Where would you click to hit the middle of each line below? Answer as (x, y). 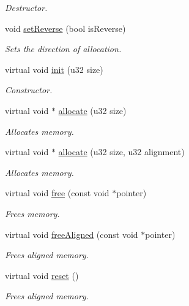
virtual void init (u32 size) (54, 69)
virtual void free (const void (57, 193)
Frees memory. (32, 213)
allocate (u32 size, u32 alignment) (121, 152)
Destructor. (26, 7)
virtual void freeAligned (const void (72, 234)
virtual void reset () (42, 275)
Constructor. (29, 90)
